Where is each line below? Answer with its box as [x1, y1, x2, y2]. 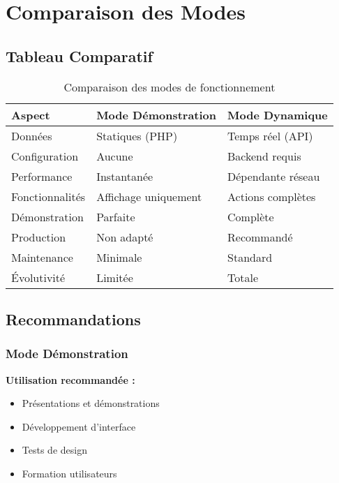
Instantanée [96, 168, 153, 184]
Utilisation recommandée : [6, 372, 135, 387]
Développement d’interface [22, 419, 136, 433]
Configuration [11, 147, 79, 164]
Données [11, 127, 52, 144]
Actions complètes [227, 188, 316, 205]
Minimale [96, 248, 142, 265]
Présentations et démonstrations [22, 396, 160, 410]
